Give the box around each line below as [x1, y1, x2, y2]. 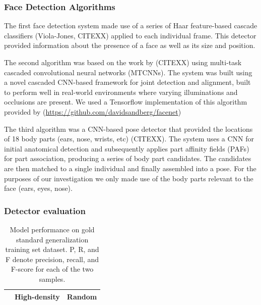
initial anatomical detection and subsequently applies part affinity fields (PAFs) [4, 143, 249, 154]
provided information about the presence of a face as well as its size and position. [4, 40, 255, 50]
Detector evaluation [4, 204, 86, 217]
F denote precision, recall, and [6, 253, 99, 264]
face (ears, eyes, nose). [4, 183, 73, 193]
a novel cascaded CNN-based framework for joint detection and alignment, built [4, 77, 251, 87]
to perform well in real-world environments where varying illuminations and [4, 86, 238, 97]
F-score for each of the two [11, 264, 94, 274]
